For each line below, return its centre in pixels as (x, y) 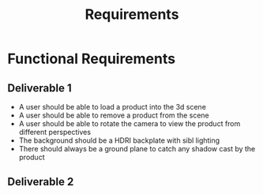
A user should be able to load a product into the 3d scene (113, 107)
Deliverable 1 (39, 88)
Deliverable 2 (41, 182)
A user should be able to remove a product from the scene (114, 115)
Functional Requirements (91, 59)
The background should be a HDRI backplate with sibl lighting (119, 140)
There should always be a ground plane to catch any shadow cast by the (137, 149)
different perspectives (55, 132)
